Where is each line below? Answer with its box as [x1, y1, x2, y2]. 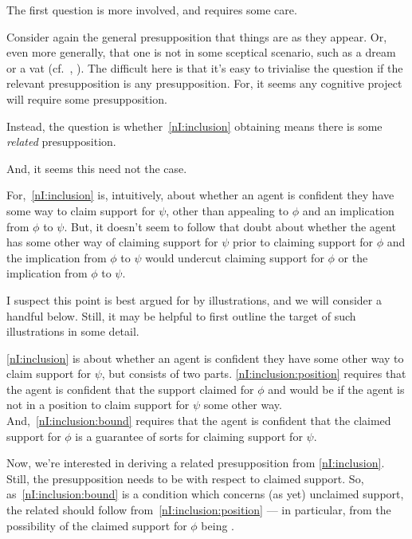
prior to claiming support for [233, 234, 374, 250]
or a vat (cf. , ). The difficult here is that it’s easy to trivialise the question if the [6, 59, 403, 76]
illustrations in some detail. [6, 323, 139, 340]
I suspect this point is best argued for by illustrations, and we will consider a [6, 291, 382, 308]
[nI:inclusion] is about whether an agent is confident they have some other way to [6, 349, 404, 366]
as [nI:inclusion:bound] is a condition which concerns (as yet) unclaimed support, [6, 486, 404, 502]
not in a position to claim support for [6, 396, 190, 413]
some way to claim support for [6, 202, 155, 218]
